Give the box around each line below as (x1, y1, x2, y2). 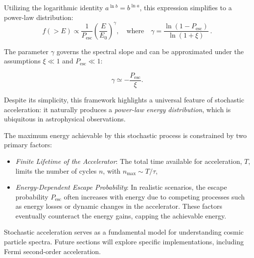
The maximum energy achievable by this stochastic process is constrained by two (4, 130, 247, 140)
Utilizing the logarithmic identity (4, 2, 103, 12)
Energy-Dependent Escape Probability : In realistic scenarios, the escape (15, 182, 227, 192)
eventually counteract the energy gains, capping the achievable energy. (15, 210, 227, 220)
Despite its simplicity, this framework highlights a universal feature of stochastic (4, 94, 244, 104)
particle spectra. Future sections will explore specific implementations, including (4, 237, 244, 247)
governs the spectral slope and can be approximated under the (56, 46, 244, 56)
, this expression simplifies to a (139, 2, 232, 12)
